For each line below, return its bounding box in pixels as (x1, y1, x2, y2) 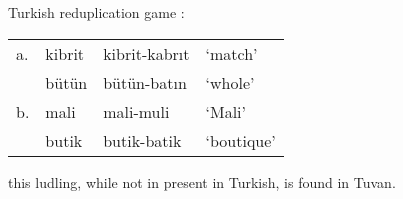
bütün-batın (103, 70, 187, 94)
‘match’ (205, 41, 258, 65)
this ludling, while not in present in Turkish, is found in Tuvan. (8, 171, 396, 192)
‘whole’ (205, 70, 255, 94)
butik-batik (103, 128, 182, 152)
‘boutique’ (205, 128, 276, 152)
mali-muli (103, 99, 170, 123)
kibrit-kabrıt (103, 41, 190, 65)
